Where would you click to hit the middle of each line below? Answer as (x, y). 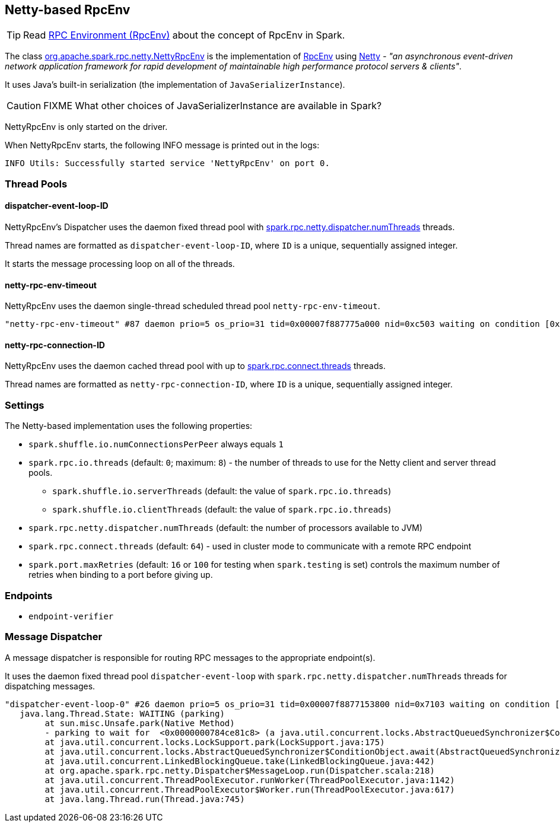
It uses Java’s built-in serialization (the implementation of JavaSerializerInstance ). (175, 85)
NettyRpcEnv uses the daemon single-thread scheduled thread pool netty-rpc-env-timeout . (192, 306)
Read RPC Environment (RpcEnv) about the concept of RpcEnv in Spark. (184, 35)
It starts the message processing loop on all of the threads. (120, 264)
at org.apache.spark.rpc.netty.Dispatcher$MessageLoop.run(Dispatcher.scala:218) (240, 770)
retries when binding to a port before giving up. (121, 575)
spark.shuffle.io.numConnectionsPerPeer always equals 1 (156, 444)
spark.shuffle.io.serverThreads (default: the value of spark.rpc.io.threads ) (222, 491)
